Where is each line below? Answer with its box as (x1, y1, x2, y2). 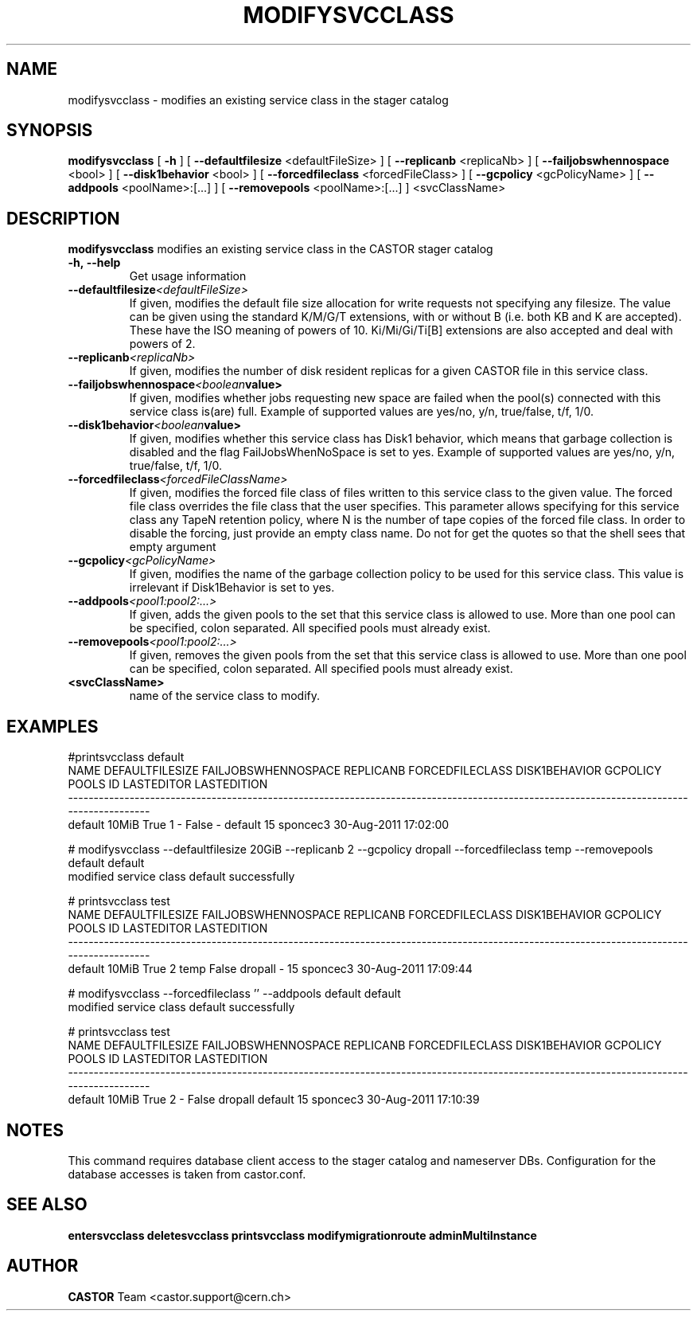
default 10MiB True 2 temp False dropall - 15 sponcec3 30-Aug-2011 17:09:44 (68, 962, 473, 976)
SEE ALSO (6, 1194, 88, 1215)
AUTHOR (6, 1256, 79, 1276)
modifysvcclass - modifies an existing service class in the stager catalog (68, 92, 449, 107)
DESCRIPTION (6, 208, 120, 229)
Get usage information (129, 269, 247, 283)
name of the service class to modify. (129, 689, 320, 703)
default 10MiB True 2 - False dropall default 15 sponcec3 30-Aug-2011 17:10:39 (68, 1092, 480, 1107)
